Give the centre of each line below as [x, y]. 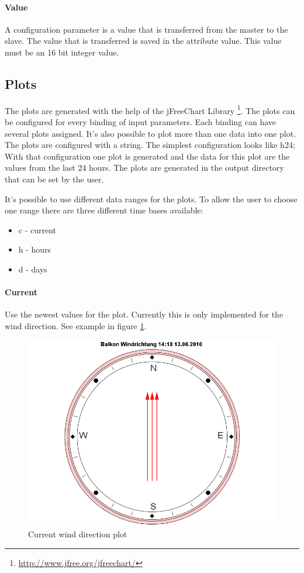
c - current [37, 229]
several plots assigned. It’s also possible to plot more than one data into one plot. [151, 133]
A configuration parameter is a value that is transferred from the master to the [146, 29]
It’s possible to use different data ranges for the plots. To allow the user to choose [151, 199]
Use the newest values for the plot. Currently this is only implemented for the [144, 314]
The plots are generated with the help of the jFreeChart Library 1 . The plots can [150, 109]
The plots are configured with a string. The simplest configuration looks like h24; [150, 145]
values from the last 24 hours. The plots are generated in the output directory [144, 168]
